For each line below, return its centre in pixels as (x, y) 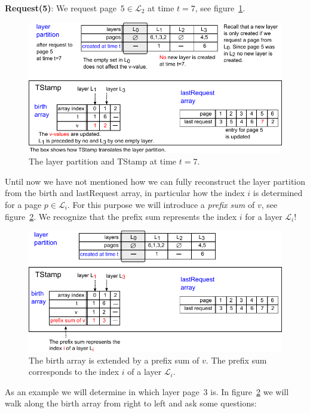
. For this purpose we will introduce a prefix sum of (161, 204)
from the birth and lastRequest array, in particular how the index (125, 193)
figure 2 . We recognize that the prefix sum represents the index (121, 216)
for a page (23, 204)
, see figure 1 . (220, 8)
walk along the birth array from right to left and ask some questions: (131, 403)
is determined (278, 193)
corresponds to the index (74, 372)
